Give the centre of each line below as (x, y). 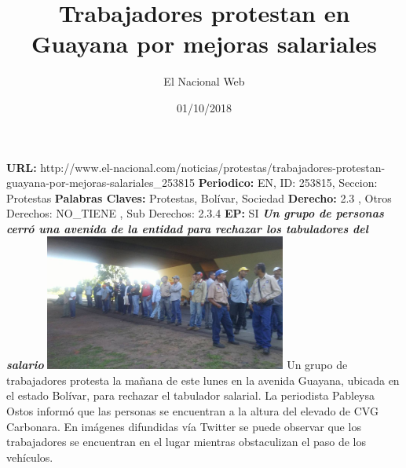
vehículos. (30, 457)
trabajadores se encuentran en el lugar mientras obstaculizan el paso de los (186, 442)
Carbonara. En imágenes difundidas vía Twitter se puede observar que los (184, 426)
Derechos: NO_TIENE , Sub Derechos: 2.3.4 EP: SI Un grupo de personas (195, 213)
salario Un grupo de (177, 365)
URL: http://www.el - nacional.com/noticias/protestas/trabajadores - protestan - (196, 167)
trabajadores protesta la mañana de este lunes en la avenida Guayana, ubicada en (203, 380)
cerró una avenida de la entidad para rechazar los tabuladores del (187, 228)
